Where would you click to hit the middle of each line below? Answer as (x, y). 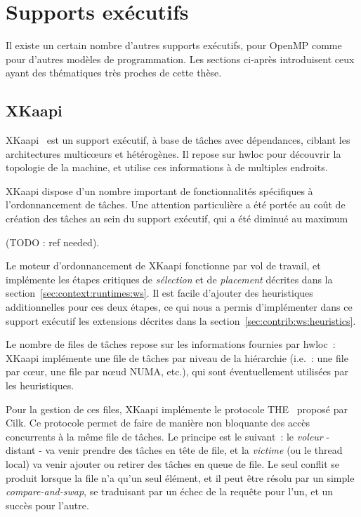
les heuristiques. (40, 385)
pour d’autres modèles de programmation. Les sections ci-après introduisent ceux (180, 59)
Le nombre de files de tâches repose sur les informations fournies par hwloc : (171, 344)
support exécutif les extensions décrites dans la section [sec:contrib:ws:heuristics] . (181, 320)
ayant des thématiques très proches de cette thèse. (114, 73)
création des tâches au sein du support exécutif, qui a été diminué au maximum (177, 219)
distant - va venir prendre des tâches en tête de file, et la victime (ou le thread (174, 450)
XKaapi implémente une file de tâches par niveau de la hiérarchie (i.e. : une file (177, 357)
